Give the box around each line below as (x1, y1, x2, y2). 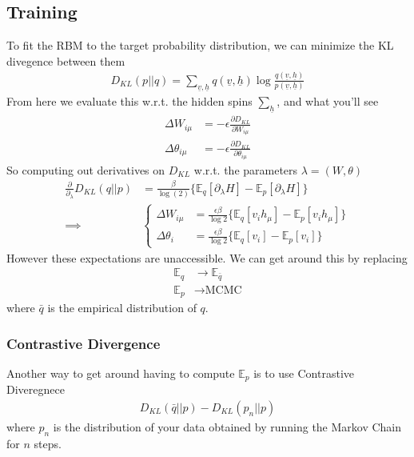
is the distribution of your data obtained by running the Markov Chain (53, 419, 402, 435)
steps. (34, 435, 62, 451)
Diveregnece (6, 381, 65, 398)
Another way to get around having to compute (6, 364, 235, 381)
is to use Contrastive (253, 364, 355, 381)
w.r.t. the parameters (193, 161, 298, 178)
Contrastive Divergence (6, 333, 161, 353)
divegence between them (6, 52, 125, 69)
